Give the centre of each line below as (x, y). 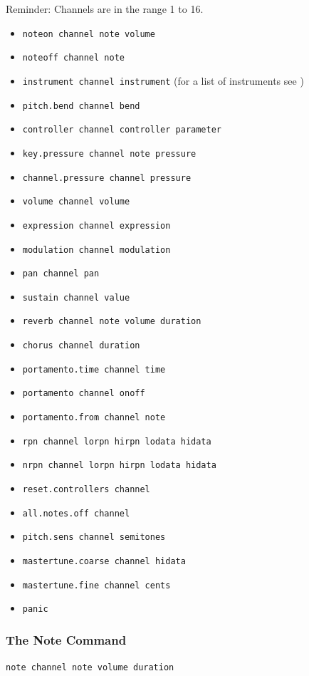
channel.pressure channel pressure (107, 178)
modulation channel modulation (96, 250)
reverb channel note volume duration (112, 322)
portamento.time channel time (94, 369)
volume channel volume (76, 202)
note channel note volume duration (90, 668)
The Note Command (66, 639)
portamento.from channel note (94, 418)
